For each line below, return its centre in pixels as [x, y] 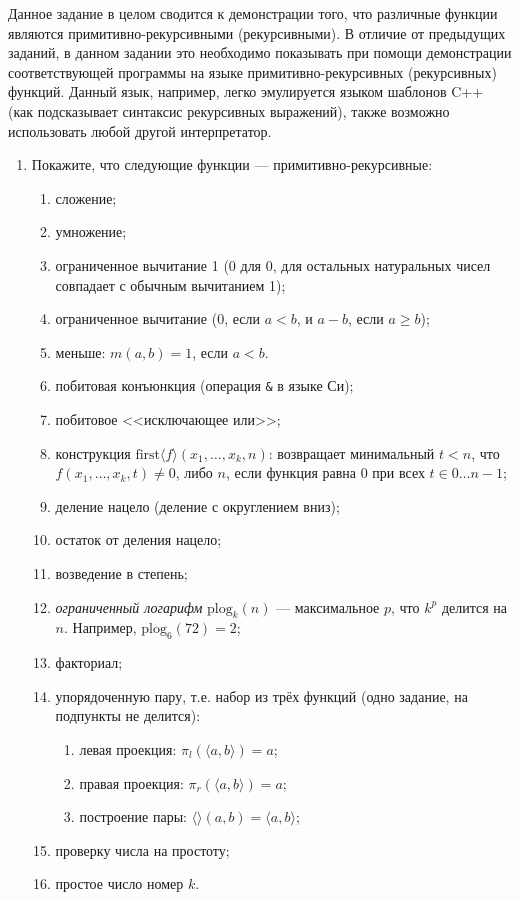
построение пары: [133, 816]
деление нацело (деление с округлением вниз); [197, 505]
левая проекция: [128, 748]
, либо [194, 472]
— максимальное [328, 606]
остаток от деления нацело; [138, 539]
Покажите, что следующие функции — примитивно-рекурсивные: [232, 164]
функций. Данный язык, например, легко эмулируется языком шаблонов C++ [246, 91]
